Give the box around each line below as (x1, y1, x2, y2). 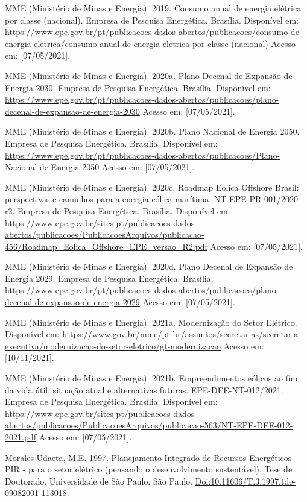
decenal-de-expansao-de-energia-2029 (5, 296, 140, 308)
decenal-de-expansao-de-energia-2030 (5, 104, 140, 117)
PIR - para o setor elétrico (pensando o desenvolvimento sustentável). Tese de (5, 463, 293, 475)
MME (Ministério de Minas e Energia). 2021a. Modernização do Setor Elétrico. (5, 316, 297, 328)
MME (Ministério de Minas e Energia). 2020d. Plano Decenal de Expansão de (5, 260, 293, 273)
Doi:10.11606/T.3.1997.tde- (195, 474, 296, 487)
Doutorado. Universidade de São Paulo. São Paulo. (5, 474, 193, 487)
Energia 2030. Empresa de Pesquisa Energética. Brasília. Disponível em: (5, 81, 271, 94)
